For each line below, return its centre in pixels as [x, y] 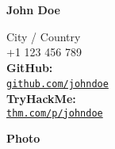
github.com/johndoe [57, 84]
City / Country [44, 36]
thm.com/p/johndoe [55, 113]
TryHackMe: [41, 99]
